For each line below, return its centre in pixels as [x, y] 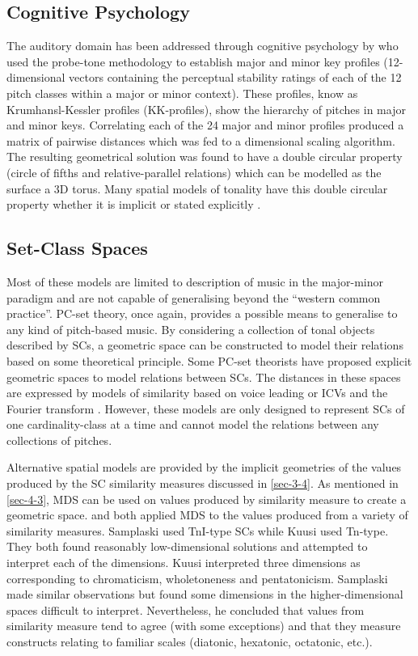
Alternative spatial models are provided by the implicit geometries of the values [204, 467]
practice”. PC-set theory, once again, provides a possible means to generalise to [202, 313]
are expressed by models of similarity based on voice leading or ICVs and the [197, 393]
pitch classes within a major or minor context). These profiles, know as [182, 93]
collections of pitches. [59, 440]
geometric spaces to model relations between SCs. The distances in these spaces [204, 377]
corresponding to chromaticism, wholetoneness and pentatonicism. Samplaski [197, 578]
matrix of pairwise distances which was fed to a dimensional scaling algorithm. [201, 140]
